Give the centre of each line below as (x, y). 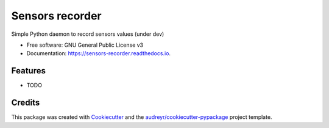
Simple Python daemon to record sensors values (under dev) (88, 34)
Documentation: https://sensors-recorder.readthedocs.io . (98, 53)
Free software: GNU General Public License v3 (85, 45)
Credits (26, 103)
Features (28, 71)
